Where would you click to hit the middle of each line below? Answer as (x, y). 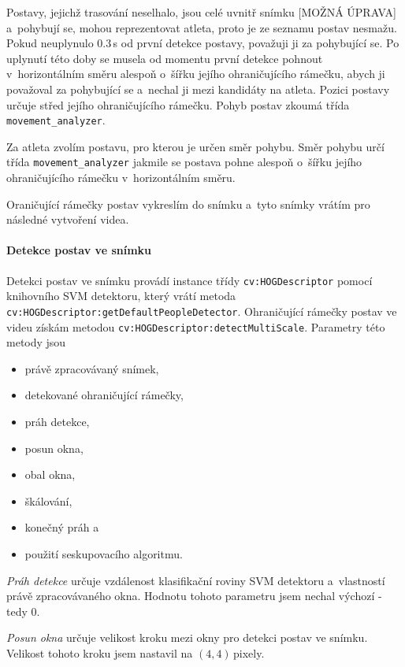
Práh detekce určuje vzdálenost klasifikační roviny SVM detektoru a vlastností (196, 580)
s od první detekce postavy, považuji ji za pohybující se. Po (256, 43)
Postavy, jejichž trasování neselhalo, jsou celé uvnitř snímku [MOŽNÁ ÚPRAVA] (201, 12)
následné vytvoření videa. (68, 219)
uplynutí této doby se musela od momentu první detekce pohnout (165, 58)
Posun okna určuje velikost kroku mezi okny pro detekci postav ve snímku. (187, 637)
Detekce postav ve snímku (79, 250)
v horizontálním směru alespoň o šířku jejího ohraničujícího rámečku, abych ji (196, 74)
